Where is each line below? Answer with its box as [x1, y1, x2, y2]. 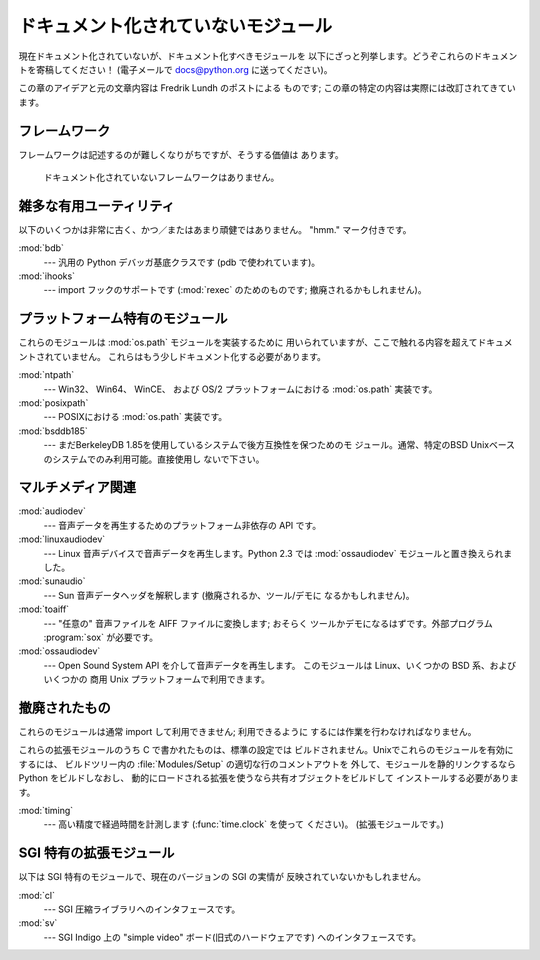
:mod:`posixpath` [18, 396, 89, 409]
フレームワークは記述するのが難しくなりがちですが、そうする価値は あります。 [18, 148, 344, 160]
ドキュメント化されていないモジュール [18, 15, 333, 37]
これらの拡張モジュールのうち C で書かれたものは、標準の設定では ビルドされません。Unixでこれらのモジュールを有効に [18, 744, 514, 756]
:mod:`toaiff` [18, 603, 70, 615]
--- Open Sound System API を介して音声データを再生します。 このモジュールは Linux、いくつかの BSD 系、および [43, 659, 517, 671]
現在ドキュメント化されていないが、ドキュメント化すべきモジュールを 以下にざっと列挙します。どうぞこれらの [18, 50, 474, 62]
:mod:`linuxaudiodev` [18, 533, 106, 545]
